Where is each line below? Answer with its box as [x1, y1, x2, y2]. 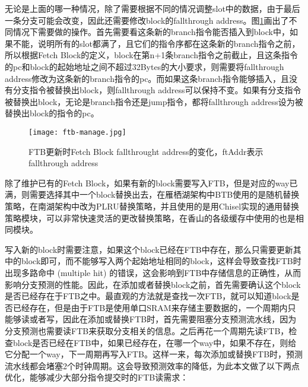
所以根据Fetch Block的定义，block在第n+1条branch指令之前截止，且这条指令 [5, 49, 298, 61]
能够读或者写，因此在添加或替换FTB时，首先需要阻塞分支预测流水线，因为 [5, 313, 297, 325]
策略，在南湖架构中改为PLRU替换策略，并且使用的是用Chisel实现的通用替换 [5, 199, 300, 212]
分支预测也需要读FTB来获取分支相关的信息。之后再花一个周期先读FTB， [5, 324, 289, 337]
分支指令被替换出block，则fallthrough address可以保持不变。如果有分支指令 [12, 84, 301, 96]
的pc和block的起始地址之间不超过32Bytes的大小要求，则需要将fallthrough [5, 60, 284, 72]
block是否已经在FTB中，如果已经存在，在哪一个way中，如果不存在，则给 [12, 336, 297, 348]
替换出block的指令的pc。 [5, 107, 99, 119]
